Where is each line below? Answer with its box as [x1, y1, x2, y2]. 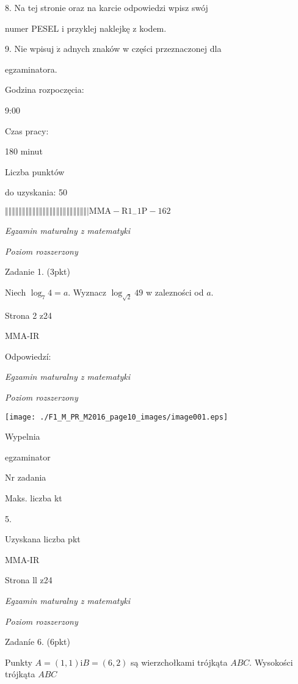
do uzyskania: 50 [5, 186, 67, 198]
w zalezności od [145, 285, 204, 298]
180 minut [5, 145, 43, 158]
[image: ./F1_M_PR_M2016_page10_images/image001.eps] [5, 412, 228, 421]
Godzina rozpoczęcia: [5, 83, 84, 96]
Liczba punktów [5, 165, 65, 178]
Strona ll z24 [5, 573, 53, 586]
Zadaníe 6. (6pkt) [5, 635, 70, 648]
